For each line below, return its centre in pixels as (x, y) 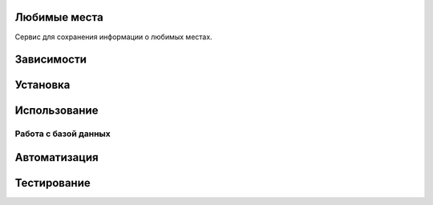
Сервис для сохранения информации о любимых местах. (113, 37)
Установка (42, 85)
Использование (57, 111)
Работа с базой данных (63, 134)
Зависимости (51, 60)
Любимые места (59, 17)
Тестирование (53, 183)
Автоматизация (57, 157)
